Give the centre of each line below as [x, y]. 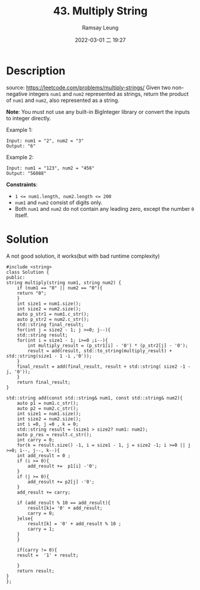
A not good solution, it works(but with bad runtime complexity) [83, 256]
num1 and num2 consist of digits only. [59, 202]
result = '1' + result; [48, 555]
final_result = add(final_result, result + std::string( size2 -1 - [104, 367]
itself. [21, 215]
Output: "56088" [26, 173]
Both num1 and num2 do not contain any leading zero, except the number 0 [104, 208]
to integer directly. [29, 118]
